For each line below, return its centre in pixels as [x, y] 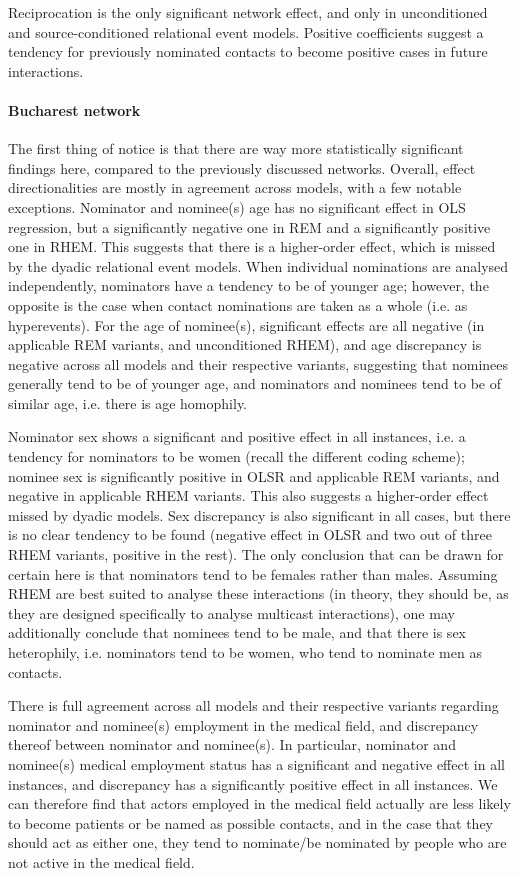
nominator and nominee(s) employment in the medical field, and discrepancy [243, 724]
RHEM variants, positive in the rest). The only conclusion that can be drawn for [256, 554]
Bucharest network [74, 109]
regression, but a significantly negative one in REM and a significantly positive [249, 226]
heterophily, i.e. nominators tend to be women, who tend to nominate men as [245, 652]
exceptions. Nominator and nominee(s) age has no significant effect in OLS [237, 206]
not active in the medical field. [101, 861]
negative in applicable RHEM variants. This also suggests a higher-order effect [248, 495]
